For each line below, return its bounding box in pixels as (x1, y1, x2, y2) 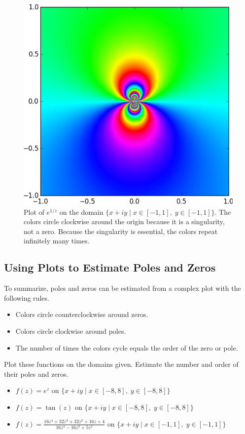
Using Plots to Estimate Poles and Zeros (4, 260, 216, 275)
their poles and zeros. (4, 368, 69, 379)
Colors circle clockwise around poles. (15, 326, 126, 336)
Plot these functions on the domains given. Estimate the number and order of (4, 359, 239, 369)
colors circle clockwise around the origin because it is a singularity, (24, 216, 225, 227)
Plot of (24, 206, 44, 217)
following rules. (4, 292, 49, 303)
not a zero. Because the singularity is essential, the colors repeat (24, 226, 218, 236)
